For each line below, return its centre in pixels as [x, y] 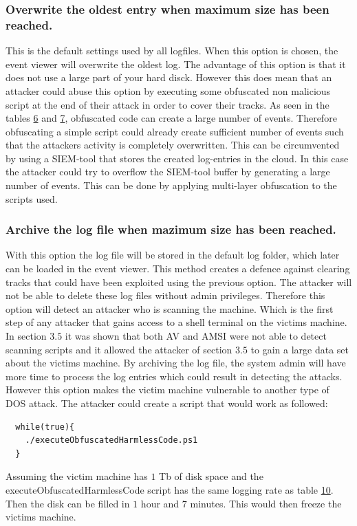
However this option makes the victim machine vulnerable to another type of [167, 390]
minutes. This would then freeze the [266, 503]
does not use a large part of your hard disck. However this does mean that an [169, 77]
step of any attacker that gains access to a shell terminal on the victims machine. [176, 322]
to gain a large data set [300, 349]
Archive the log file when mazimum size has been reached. [171, 229]
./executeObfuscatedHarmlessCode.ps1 [111, 440]
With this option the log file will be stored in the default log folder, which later [173, 255]
